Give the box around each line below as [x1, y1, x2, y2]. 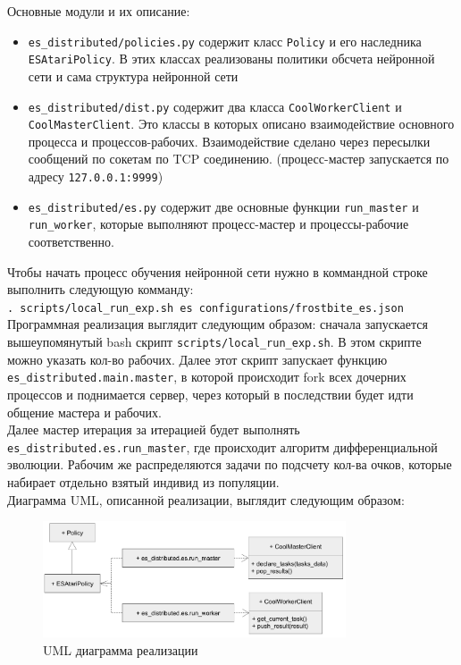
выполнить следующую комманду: [7, 280, 194, 299]
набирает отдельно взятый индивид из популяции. [7, 472, 280, 491]
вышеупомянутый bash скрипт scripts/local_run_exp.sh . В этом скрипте [7, 332, 422, 350]
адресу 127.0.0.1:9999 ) [28, 167, 163, 185]
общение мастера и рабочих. [7, 402, 162, 421]
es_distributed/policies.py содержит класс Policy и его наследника [28, 31, 422, 50]
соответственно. [28, 231, 114, 250]
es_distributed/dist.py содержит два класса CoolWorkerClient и [28, 97, 402, 115]
